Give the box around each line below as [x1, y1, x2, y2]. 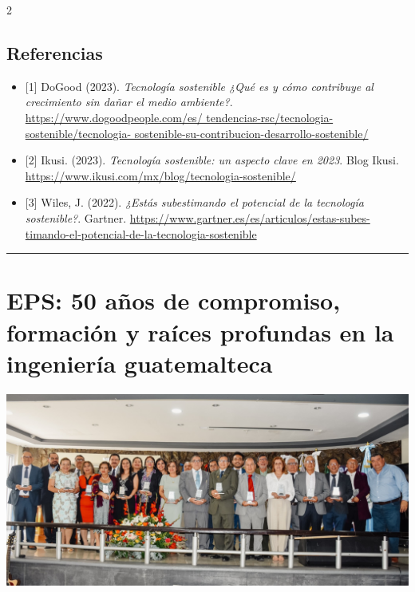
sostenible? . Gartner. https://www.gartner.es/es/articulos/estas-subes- [25, 209, 370, 226]
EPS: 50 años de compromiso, [6, 284, 341, 317]
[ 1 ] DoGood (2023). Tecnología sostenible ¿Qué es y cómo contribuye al [25, 77, 373, 94]
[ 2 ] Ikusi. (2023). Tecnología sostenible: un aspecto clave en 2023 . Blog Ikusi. [25, 152, 399, 168]
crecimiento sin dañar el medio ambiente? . [25, 93, 233, 110]
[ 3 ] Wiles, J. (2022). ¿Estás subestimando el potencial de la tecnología [25, 194, 364, 211]
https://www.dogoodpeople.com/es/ [25, 109, 203, 125]
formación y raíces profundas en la [6, 315, 394, 348]
